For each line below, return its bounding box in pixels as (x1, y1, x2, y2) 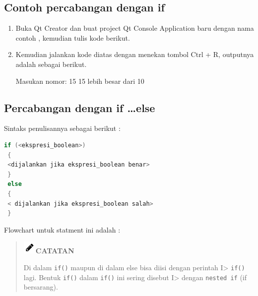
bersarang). (23, 282, 58, 292)
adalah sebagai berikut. (15, 59, 87, 69)
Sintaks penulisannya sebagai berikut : (4, 123, 121, 133)
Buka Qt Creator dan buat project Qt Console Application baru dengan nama (15, 23, 254, 33)
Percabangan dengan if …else (4, 100, 155, 115)
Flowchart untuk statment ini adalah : (4, 224, 121, 235)
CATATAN (35, 245, 74, 256)
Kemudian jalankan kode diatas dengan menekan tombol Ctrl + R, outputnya (15, 49, 254, 59)
